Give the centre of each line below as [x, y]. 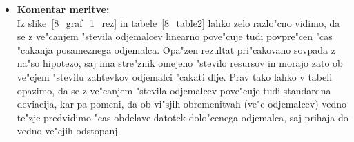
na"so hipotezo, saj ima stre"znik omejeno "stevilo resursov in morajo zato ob [180, 63]
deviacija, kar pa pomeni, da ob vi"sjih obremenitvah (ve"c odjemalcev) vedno [182, 104]
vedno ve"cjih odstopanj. [69, 131]
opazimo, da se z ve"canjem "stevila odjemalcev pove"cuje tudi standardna [174, 90]
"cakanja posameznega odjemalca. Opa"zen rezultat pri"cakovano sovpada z [176, 49]
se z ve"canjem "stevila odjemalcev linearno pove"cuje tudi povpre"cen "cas [175, 36]
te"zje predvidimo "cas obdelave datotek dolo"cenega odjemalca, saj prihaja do [183, 117]
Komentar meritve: [63, 9]
